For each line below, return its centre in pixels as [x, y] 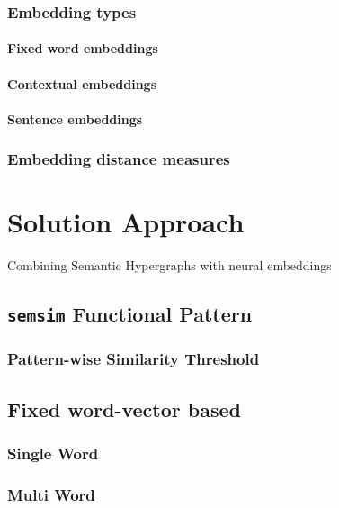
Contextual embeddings [82, 83]
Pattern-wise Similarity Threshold [134, 359]
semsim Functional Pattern [130, 314]
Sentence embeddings [75, 118]
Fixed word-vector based [124, 408]
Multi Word [51, 494]
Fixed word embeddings [83, 48]
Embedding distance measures [119, 159]
